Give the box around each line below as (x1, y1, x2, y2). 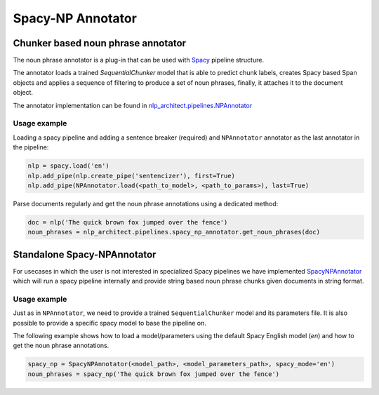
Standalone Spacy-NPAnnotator (13, 248, 157, 260)
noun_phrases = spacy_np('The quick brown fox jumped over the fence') (27, 370, 280, 378)
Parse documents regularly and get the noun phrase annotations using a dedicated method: (13, 199, 279, 208)
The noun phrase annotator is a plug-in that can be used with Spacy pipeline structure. (13, 56, 265, 65)
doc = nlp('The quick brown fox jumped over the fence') (27, 218, 228, 226)
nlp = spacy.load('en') (27, 162, 110, 170)
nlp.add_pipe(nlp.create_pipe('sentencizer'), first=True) (27, 172, 235, 180)
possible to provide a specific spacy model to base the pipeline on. (13, 319, 207, 327)
